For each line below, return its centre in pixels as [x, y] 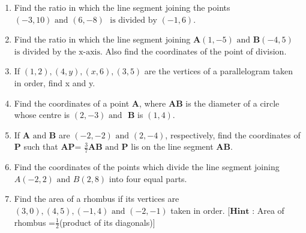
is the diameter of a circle [232, 103]
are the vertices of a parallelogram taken [219, 71]
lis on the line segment [172, 146]
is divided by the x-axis [57, 52]
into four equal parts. [148, 178]
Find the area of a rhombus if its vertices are [97, 199]
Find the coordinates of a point [72, 103]
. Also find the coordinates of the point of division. [193, 51]
